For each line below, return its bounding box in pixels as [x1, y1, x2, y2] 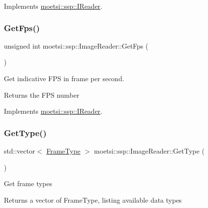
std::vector [4, 146, 35, 156]
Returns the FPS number [4, 89, 79, 100]
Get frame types [4, 178, 52, 189]
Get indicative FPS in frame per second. [4, 73, 124, 83]
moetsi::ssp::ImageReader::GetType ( [94, 146, 205, 156]
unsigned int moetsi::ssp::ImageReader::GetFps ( [4, 40, 149, 51]
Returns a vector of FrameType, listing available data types [4, 194, 182, 205]
